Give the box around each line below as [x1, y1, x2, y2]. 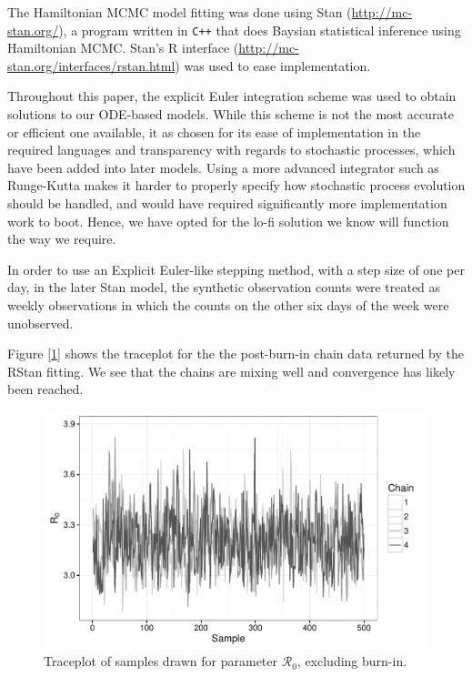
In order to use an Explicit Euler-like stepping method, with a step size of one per [7, 259, 465, 278]
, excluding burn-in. [296, 652, 407, 671]
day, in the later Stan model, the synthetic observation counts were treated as [7, 278, 441, 297]
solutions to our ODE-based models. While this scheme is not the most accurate [7, 105, 455, 124]
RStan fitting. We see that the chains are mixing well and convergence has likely [7, 361, 456, 380]
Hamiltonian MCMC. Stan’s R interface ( [7, 38, 239, 57]
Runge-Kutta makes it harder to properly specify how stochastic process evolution [7, 176, 466, 195]
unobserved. [7, 313, 74, 332]
